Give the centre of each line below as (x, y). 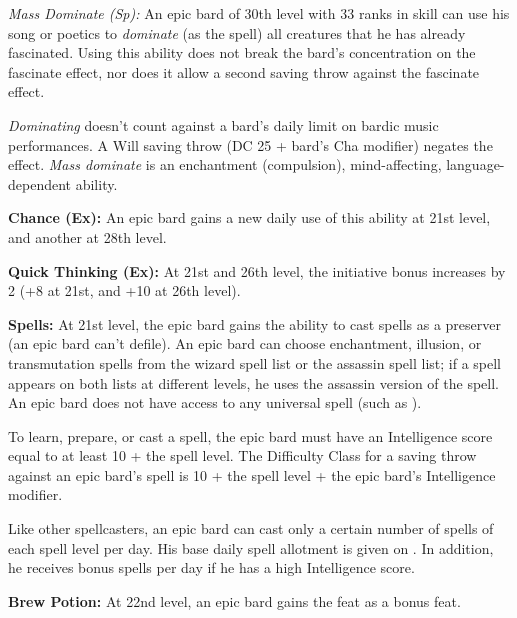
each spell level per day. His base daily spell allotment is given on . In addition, (251, 547)
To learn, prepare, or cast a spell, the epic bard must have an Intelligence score (250, 435)
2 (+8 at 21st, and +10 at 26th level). (124, 290)
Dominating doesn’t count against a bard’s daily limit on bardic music (223, 124)
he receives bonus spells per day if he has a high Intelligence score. (211, 567)
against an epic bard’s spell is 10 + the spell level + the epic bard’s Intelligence (252, 474)
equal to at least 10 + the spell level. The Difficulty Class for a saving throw (242, 455)
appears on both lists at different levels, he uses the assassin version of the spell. (253, 382)
